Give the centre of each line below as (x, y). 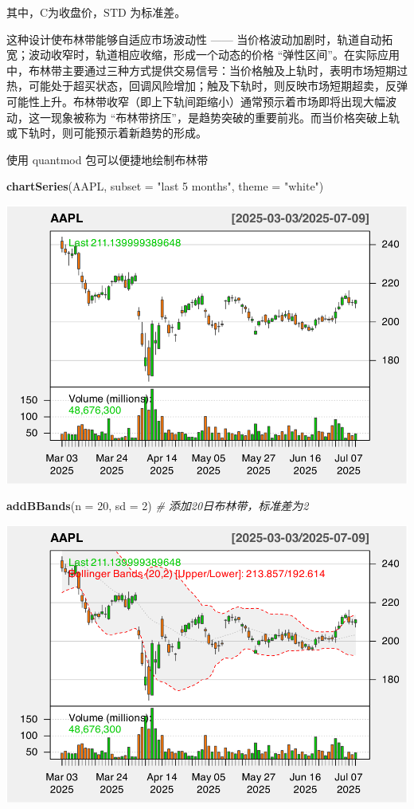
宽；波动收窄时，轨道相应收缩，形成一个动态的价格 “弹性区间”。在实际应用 (203, 55)
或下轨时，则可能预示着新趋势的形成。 (107, 133)
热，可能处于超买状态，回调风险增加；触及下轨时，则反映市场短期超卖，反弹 (207, 86)
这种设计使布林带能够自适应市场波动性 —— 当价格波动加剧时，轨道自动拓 (200, 39)
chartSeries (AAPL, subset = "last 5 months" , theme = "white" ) (165, 186)
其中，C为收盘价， (55, 12)
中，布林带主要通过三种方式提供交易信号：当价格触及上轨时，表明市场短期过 (207, 70)
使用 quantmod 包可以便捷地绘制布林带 (107, 159)
